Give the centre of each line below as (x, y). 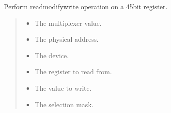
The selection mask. (64, 104)
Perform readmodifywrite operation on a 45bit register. (86, 6)
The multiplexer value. (68, 23)
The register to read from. (73, 72)
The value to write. (63, 88)
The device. (52, 55)
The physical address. (67, 39)
